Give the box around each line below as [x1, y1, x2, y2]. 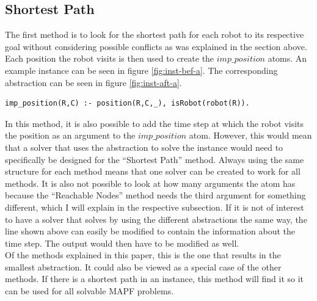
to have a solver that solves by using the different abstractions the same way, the [5, 212, 307, 225]
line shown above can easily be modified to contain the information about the [5, 225, 296, 238]
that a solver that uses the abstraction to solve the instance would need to [5, 140, 283, 153]
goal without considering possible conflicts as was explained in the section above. [5, 40, 307, 53]
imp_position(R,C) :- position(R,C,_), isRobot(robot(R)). [5, 99, 250, 108]
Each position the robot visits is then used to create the [5, 52, 214, 65]
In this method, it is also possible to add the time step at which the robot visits [5, 117, 304, 129]
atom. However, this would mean [189, 129, 312, 142]
